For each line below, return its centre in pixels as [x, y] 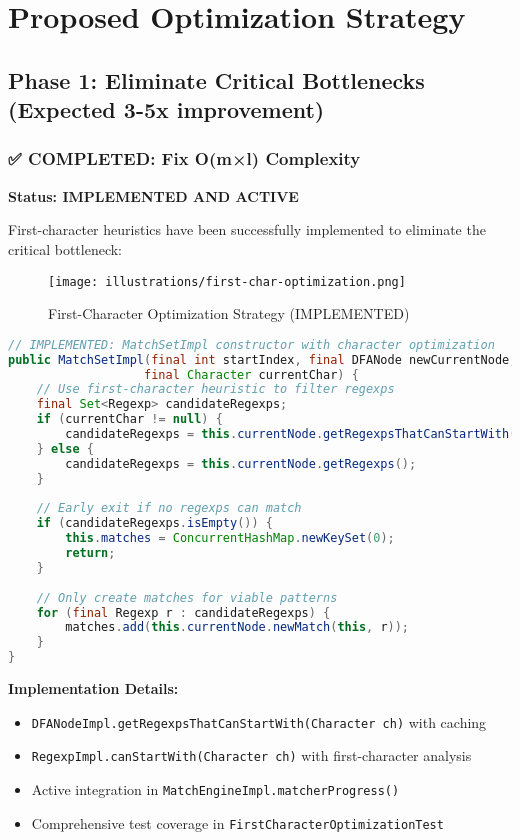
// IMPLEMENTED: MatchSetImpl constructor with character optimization [251, 344]
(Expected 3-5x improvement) [166, 109]
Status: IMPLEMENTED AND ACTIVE [153, 195]
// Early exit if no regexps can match [169, 508]
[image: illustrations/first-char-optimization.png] [227, 281]
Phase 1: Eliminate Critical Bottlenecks [216, 79]
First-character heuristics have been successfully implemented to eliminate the [247, 229]
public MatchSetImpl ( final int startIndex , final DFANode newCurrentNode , [262, 359]
